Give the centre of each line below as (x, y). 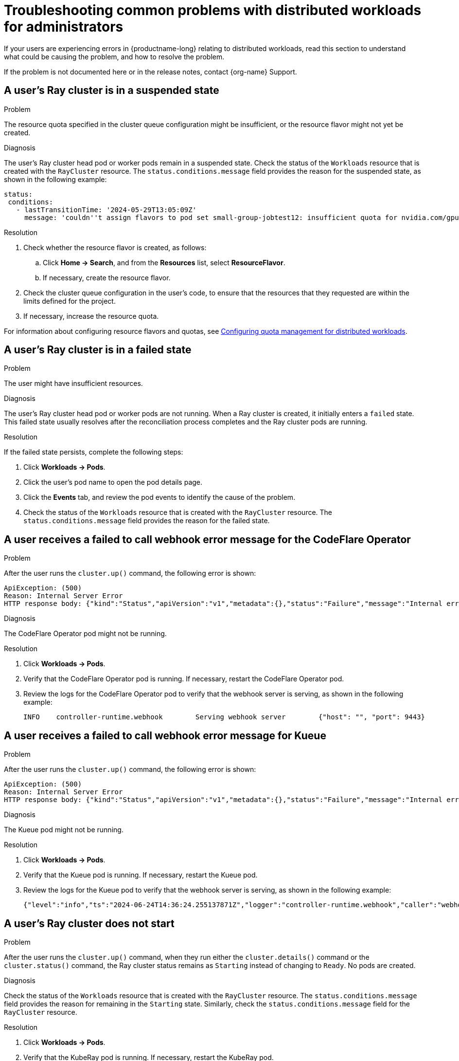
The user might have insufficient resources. (73, 384)
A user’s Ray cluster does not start (89, 923)
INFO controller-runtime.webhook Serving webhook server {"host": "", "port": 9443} (224, 717)
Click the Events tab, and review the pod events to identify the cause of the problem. (159, 497)
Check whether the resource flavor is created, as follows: (115, 247)
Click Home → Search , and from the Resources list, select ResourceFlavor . (164, 262)
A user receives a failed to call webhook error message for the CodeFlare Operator (207, 539)
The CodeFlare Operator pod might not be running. (85, 634)
